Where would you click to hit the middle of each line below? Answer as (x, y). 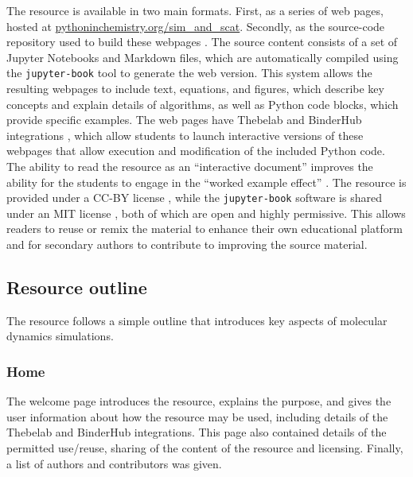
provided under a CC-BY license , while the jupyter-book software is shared (194, 198)
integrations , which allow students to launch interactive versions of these (185, 135)
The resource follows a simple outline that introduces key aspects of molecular (197, 320)
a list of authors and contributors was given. (114, 463)
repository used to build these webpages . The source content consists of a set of (202, 42)
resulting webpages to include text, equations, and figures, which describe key (195, 89)
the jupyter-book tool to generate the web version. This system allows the (189, 73)
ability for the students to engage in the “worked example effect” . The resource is (206, 182)
